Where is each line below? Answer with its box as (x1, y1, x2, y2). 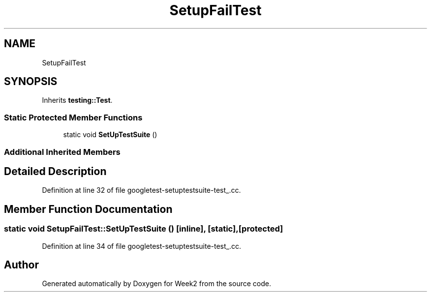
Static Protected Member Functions (4, 112, 143, 122)
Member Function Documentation (4, 203, 173, 215)
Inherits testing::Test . (42, 96, 113, 105)
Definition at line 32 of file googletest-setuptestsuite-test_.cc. (42, 186, 241, 195)
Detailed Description (4, 165, 107, 178)
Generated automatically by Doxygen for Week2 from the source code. (42, 279, 271, 288)
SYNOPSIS (4, 75, 58, 88)
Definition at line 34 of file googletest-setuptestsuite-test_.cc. (42, 241, 242, 250)
